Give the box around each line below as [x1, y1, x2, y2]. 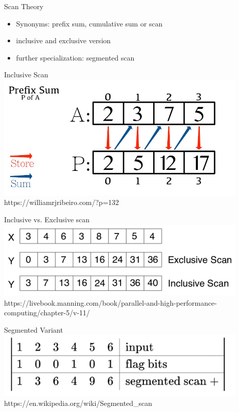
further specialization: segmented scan [16, 52, 135, 63]
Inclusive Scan [4, 69, 48, 80]
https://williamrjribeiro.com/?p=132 [4, 197, 119, 208]
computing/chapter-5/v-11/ [4, 307, 90, 318]
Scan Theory [4, 1, 44, 11]
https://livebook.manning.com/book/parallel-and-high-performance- [4, 297, 217, 308]
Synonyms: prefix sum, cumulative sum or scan [16, 18, 163, 28]
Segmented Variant [4, 324, 63, 335]
